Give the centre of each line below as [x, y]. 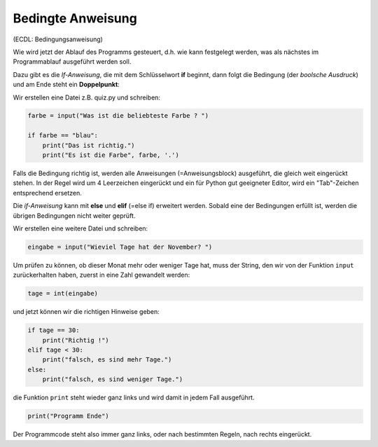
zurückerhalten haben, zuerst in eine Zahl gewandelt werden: [101, 275]
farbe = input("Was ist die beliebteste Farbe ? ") [118, 116]
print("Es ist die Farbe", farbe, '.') [111, 155]
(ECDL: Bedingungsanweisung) [58, 39]
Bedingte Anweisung [75, 18]
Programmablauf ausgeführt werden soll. [72, 62]
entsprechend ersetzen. [47, 193]
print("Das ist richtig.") [89, 145]
